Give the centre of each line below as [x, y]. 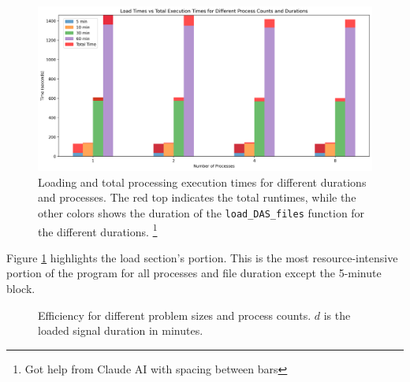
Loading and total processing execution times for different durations [202, 182]
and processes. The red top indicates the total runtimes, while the [197, 197]
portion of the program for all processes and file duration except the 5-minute [194, 273]
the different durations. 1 [98, 230]
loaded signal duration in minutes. [121, 330]
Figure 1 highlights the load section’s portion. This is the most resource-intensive [202, 257]
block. [21, 288]
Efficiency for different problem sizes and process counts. [175, 315]
